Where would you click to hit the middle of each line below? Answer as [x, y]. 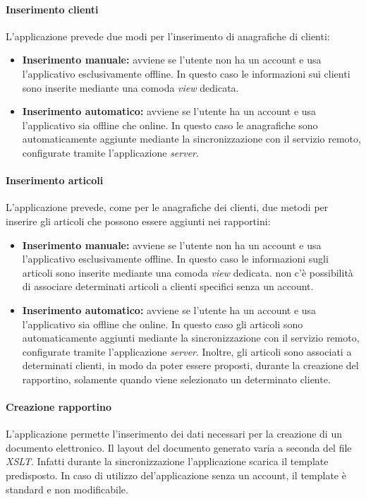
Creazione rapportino [59, 407]
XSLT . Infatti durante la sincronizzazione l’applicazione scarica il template [167, 461]
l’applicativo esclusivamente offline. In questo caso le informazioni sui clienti [186, 73]
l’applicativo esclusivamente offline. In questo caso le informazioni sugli [175, 259]
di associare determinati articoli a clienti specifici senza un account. [168, 286]
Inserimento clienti [52, 9]
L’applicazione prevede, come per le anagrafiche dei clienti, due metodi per [167, 207]
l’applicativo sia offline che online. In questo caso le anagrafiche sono [170, 125]
